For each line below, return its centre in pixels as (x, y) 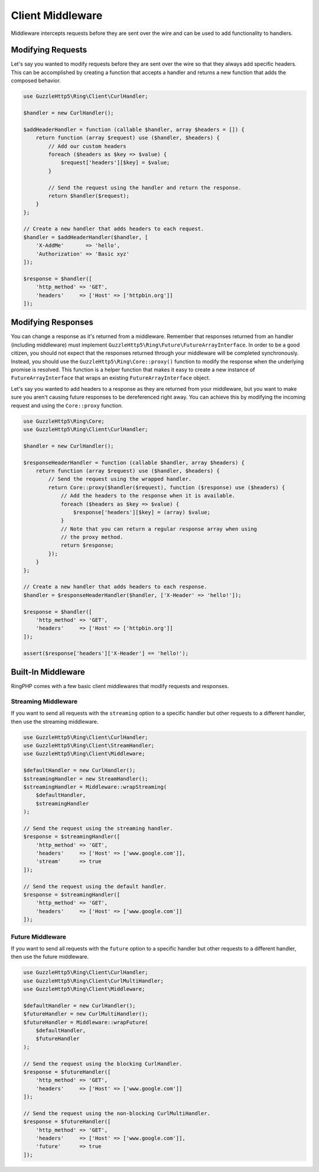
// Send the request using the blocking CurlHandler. (103, 1064)
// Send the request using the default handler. (95, 886)
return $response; (87, 545)
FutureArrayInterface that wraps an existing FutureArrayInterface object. (111, 378)
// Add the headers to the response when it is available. (148, 496)
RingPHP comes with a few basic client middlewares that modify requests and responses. (120, 686)
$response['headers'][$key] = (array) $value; (142, 512)
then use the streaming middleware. (55, 721)
